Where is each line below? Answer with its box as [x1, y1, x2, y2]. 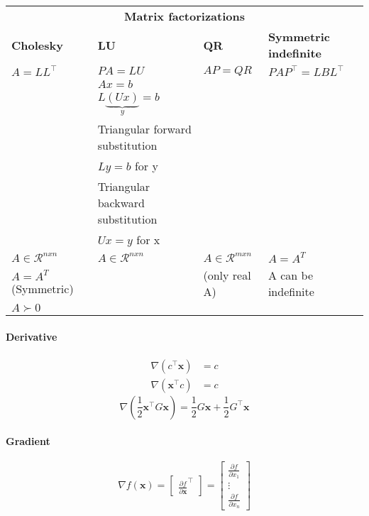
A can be [268, 267, 313, 284]
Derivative [6, 329, 57, 344]
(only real [203, 267, 251, 284]
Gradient [6, 433, 50, 448]
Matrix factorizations [124, 8, 245, 24]
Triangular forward [97, 121, 192, 138]
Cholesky [11, 36, 63, 53]
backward [97, 194, 145, 212]
